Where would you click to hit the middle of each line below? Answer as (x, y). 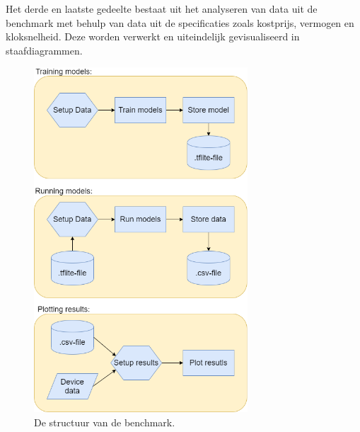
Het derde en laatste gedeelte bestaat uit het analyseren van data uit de (162, 8)
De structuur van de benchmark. (105, 422)
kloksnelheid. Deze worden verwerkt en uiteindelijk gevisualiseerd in (153, 36)
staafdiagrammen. (44, 50)
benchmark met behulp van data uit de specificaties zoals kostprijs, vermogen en (180, 22)
